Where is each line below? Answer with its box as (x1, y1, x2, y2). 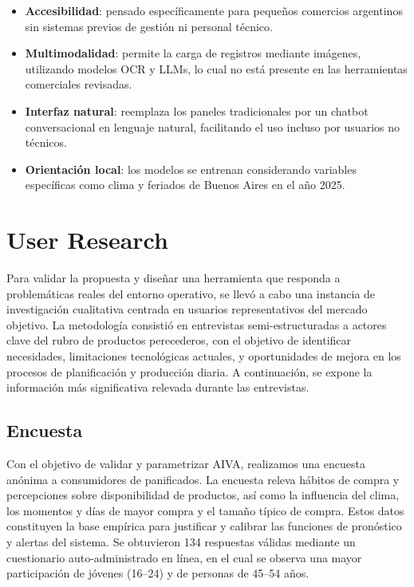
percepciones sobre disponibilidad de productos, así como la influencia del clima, (6, 487, 400, 503)
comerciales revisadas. (25, 76, 132, 93)
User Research (6, 223, 168, 256)
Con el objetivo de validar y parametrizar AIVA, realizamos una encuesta (6, 455, 365, 472)
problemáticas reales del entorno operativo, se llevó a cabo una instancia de (6, 285, 376, 301)
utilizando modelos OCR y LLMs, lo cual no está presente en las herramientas (25, 60, 408, 77)
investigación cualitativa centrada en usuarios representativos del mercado (6, 301, 368, 317)
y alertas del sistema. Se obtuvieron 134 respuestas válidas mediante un (6, 533, 356, 550)
